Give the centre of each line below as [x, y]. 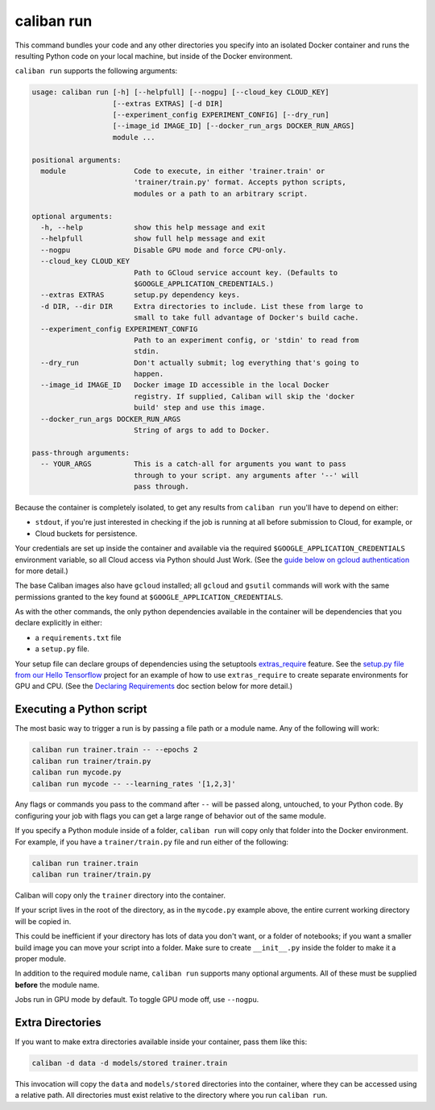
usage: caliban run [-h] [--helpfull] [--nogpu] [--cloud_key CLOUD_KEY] [180, 92]
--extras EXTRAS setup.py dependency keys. [141, 295]
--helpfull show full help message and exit [153, 239]
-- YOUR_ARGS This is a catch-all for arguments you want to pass [193, 464]
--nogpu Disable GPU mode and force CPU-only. [164, 250]
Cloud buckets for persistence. [86, 533]
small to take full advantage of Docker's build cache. [246, 318]
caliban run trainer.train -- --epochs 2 [115, 750]
